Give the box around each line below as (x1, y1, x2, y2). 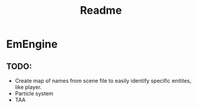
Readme (80, 4, 122, 17)
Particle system (14, 90, 54, 97)
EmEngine (6, 37, 58, 51)
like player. (14, 83, 42, 91)
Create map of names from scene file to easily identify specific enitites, (14, 77, 192, 84)
